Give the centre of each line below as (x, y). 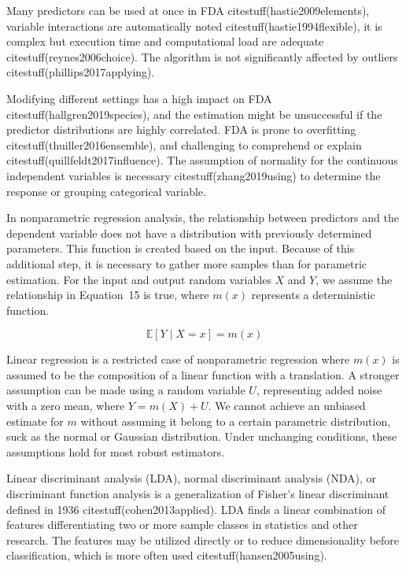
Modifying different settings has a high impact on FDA (139, 98)
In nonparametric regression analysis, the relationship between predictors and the (203, 218)
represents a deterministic (313, 295)
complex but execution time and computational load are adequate (165, 41)
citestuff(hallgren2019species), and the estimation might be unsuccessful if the (194, 114)
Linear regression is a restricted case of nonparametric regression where (178, 359)
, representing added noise (319, 390)
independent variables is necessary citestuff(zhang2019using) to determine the (194, 175)
